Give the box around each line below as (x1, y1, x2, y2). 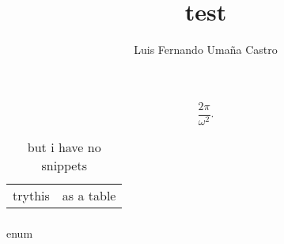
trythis (13, 185, 50, 204)
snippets (41, 155, 87, 174)
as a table (62, 185, 116, 204)
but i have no (27, 137, 101, 156)
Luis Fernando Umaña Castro (134, 41, 278, 58)
